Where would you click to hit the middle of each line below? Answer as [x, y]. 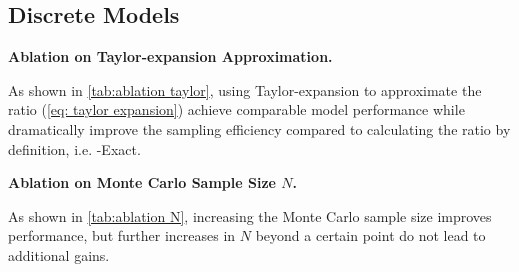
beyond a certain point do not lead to [370, 235]
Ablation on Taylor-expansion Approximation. [170, 56]
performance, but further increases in [122, 235]
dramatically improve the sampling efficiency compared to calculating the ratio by [259, 128]
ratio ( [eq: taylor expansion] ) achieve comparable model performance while [236, 109]
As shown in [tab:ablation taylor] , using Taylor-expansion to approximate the [245, 89]
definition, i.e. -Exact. [74, 148]
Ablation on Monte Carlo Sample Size [142, 182]
